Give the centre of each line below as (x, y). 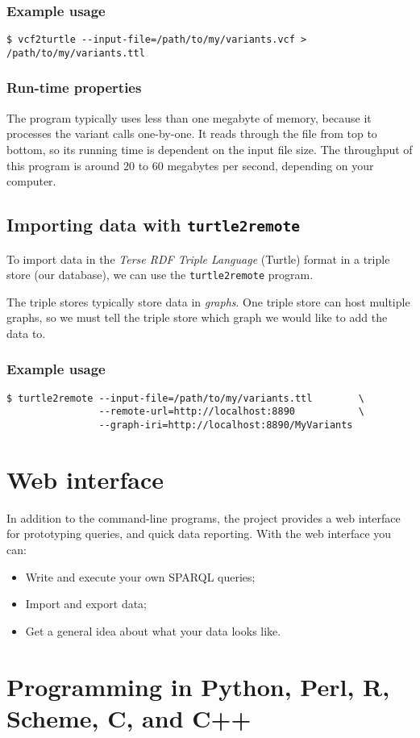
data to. (26, 333)
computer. (31, 181)
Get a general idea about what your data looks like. (153, 630)
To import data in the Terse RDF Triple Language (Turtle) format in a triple (198, 259)
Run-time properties (74, 88)
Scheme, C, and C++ (129, 717)
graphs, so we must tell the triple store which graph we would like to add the (197, 317)
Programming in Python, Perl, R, (198, 686)
